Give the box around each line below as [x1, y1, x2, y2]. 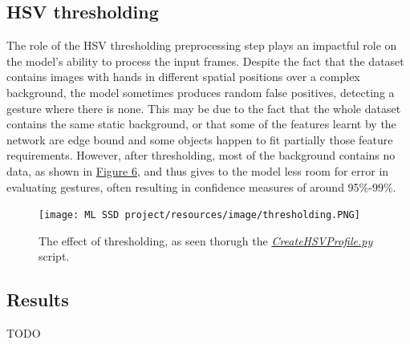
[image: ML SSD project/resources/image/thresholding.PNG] [39, 209, 360, 221]
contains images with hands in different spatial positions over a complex [6, 68, 360, 85]
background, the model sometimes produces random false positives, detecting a [6, 83, 395, 100]
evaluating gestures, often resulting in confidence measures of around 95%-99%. [6, 178, 396, 195]
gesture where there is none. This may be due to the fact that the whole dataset [6, 99, 401, 116]
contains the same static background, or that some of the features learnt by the [6, 115, 396, 132]
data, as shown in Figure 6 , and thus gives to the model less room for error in [6, 162, 389, 179]
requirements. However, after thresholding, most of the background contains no [6, 147, 396, 164]
